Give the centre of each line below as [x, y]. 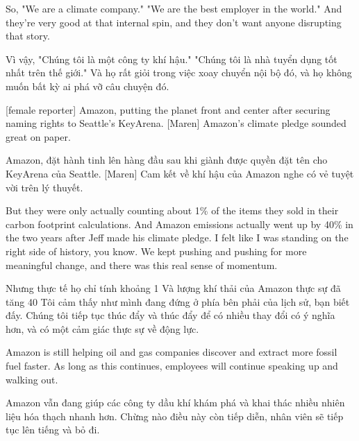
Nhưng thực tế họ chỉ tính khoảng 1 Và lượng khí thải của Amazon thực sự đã [173, 288]
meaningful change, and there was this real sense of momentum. [142, 265]
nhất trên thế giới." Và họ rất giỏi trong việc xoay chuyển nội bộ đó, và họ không [179, 72]
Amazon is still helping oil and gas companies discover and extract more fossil [172, 352]
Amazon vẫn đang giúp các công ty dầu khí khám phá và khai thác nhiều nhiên [175, 403]
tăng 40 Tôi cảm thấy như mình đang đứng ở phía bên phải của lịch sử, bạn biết [178, 301]
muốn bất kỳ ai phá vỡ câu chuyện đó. [87, 86]
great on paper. [38, 136]
